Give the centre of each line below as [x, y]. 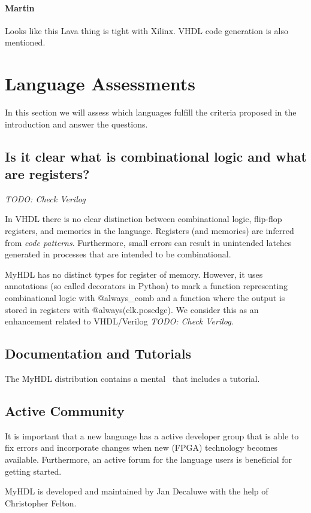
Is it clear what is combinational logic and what [156, 156]
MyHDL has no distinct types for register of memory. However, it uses [134, 274]
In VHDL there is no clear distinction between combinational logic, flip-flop [144, 219]
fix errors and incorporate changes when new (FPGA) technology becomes [141, 447]
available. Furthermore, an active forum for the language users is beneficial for [149, 459]
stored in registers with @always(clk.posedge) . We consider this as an [132, 309]
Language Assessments [100, 84]
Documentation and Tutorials [98, 353]
